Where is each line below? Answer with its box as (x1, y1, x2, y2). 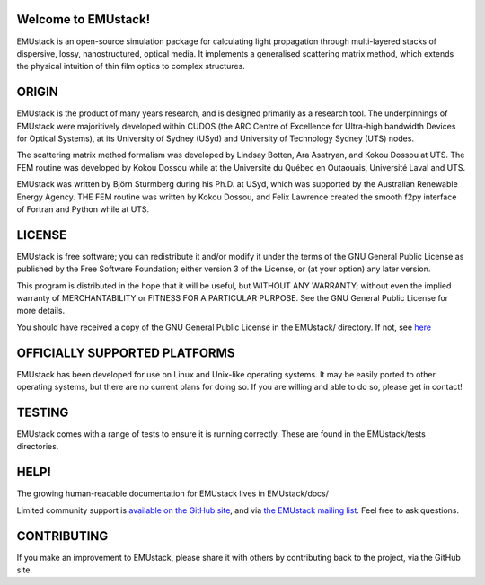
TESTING (16, 404, 69, 420)
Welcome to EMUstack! (16, 12, 151, 27)
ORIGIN (16, 84, 58, 100)
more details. (16, 306, 66, 316)
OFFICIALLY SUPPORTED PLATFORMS (16, 345, 235, 360)
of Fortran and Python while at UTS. (16, 203, 150, 215)
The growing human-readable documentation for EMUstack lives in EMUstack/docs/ (16, 488, 330, 499)
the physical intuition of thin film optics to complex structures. (16, 61, 246, 72)
